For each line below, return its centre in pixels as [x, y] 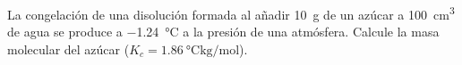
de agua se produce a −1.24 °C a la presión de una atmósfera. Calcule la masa [223, 32]
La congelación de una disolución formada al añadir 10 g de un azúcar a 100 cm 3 [231, 13]
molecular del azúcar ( [68, 49]
